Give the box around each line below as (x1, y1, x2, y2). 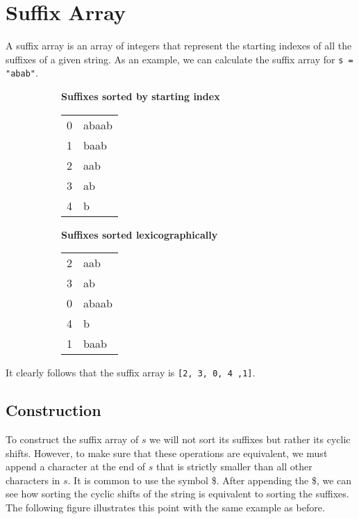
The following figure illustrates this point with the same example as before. (6, 500, 325, 515)
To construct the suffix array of (6, 432, 139, 447)
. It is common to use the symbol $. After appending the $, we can (67, 472, 352, 487)
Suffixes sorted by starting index (61, 89, 220, 104)
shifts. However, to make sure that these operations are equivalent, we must (6, 445, 328, 460)
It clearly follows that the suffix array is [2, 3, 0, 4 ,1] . (6, 365, 256, 380)
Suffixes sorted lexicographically (61, 227, 218, 241)
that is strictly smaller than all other (156, 459, 312, 474)
